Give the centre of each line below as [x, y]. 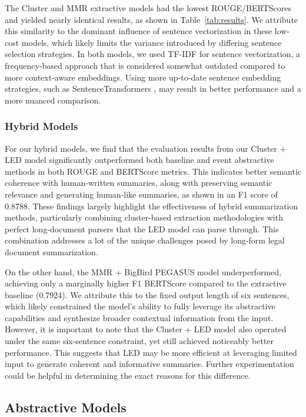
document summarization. [51, 251]
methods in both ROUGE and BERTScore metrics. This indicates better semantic [153, 171]
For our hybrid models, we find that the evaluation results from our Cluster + [146, 148]
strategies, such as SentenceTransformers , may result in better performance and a [153, 89]
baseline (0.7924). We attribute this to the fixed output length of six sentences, [147, 294]
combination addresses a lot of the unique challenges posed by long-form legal [145, 240]
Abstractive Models [66, 407]
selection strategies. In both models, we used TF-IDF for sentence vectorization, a [152, 54]
